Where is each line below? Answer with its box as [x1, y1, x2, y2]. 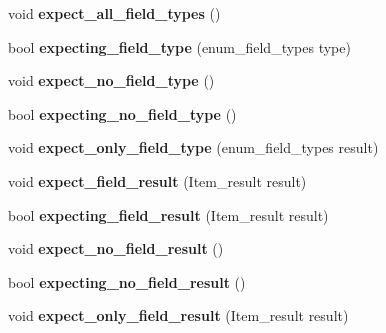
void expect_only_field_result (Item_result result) [8, 305, 349, 326]
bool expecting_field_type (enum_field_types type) [8, 36, 351, 57]
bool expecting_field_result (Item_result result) [8, 204, 329, 225]
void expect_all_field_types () [8, 3, 221, 23]
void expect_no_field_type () [8, 70, 215, 91]
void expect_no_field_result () [8, 238, 224, 259]
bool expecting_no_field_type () [8, 103, 237, 124]
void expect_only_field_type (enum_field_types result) [8, 137, 379, 158]
